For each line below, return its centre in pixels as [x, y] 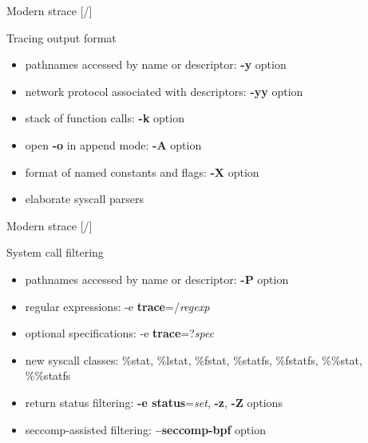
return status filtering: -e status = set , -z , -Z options [154, 402]
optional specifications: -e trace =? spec [120, 333]
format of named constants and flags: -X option [142, 172]
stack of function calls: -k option [105, 118]
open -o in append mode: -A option [113, 144]
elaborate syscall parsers [84, 199]
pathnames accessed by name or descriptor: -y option [156, 64]
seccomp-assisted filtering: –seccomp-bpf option [145, 429]
